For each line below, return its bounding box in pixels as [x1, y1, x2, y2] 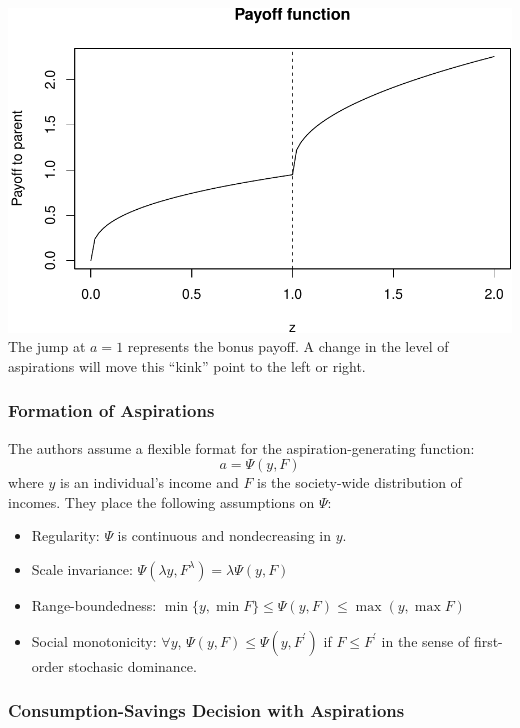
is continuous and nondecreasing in [117, 525, 332, 546]
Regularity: [31, 525, 100, 546]
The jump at [8, 336, 86, 357]
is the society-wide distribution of [257, 472, 462, 493]
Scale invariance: [31, 558, 133, 579]
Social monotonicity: [31, 630, 157, 651]
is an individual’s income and [60, 472, 239, 493]
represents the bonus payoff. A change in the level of [127, 336, 449, 357]
